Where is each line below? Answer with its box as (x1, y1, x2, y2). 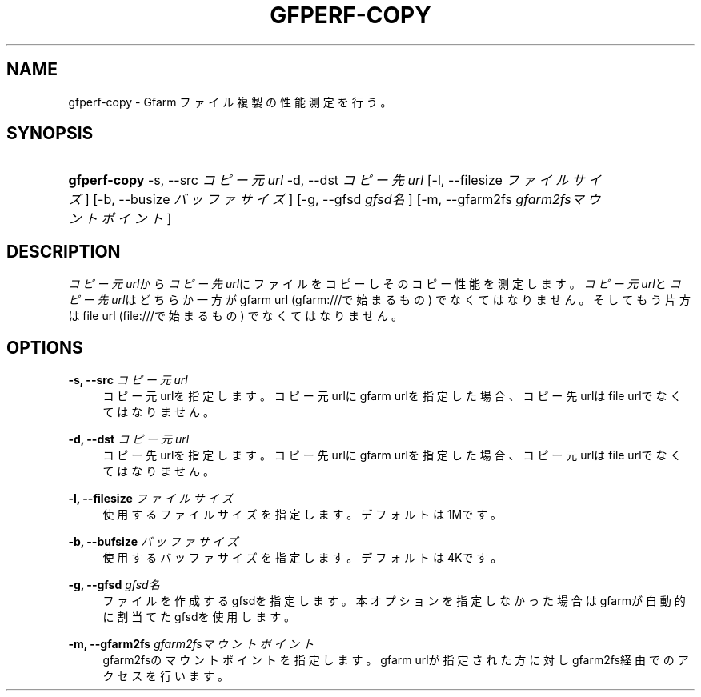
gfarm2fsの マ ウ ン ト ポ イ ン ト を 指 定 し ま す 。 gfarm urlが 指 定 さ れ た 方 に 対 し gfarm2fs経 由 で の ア (102, 653, 689, 667)
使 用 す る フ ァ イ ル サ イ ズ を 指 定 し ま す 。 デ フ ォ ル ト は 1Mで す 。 (102, 507, 503, 522)
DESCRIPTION (6, 241, 121, 262)
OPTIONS (6, 337, 83, 358)
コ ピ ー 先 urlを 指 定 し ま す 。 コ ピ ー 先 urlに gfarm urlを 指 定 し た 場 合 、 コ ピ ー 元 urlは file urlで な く (102, 448, 682, 463)
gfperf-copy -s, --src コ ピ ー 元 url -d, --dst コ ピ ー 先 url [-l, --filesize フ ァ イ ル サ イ (68, 172, 601, 189)
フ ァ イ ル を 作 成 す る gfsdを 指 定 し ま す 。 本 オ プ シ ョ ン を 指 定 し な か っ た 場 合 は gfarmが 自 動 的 (102, 594, 686, 608)
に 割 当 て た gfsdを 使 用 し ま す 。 (102, 610, 296, 624)
